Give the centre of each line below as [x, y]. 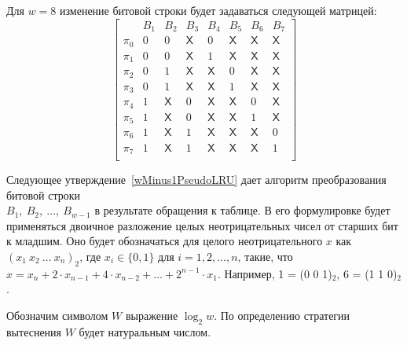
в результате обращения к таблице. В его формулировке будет [242, 210]
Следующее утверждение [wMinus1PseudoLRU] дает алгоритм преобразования [196, 179]
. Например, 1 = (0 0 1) [275, 273]
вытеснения [34, 331]
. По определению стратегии [282, 315]
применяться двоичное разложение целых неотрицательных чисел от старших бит [202, 225]
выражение [152, 315]
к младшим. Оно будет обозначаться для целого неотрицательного [165, 241]
